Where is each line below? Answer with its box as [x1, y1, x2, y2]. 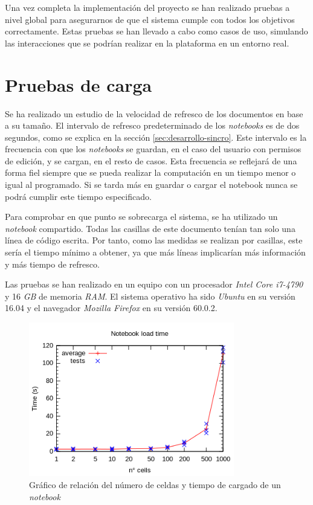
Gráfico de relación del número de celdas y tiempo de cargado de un [29, 478, 281, 491]
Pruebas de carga [5, 72, 152, 97]
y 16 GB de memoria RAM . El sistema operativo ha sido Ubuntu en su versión [5, 289, 295, 302]
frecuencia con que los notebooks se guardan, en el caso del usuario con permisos [5, 143, 302, 155]
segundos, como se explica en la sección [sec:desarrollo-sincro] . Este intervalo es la [5, 130, 307, 143]
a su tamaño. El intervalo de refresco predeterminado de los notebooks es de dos [5, 119, 300, 132]
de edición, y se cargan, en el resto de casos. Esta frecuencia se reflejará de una [5, 154, 297, 167]
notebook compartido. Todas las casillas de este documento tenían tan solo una [5, 222, 295, 234]
